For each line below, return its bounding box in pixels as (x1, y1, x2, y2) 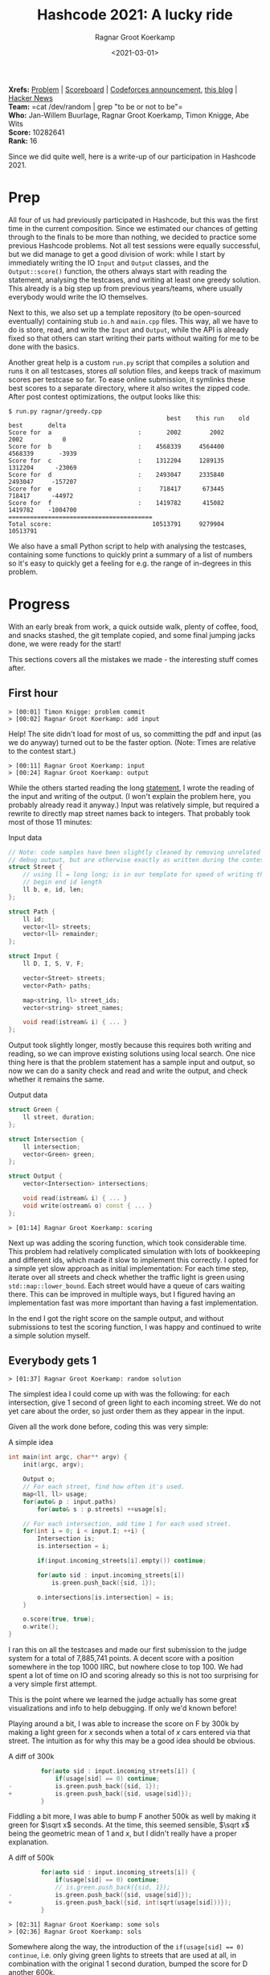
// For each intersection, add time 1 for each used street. (22, 1520, 231, 1528)
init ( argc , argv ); (22, 1460, 84, 1469)
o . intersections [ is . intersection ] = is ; (37, 1593, 174, 1601)
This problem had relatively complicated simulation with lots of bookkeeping (8, 1246, 260, 1256)
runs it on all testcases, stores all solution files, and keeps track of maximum (8, 366, 261, 375)
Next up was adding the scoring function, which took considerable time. (8, 1238, 247, 1248)
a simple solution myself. (8, 1331, 91, 1340)
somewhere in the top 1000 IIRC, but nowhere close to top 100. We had (8, 1662, 243, 1672)
